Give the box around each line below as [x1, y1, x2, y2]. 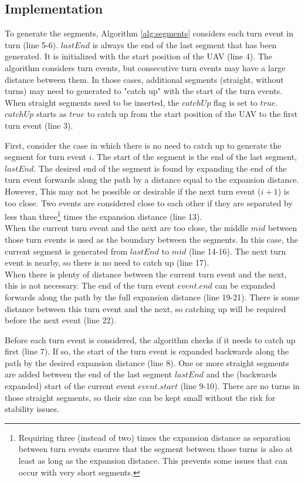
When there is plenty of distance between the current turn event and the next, [5, 267, 287, 280]
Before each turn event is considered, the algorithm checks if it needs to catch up [5, 333, 296, 346]
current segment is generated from [5, 245, 128, 257]
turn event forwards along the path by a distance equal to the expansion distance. [5, 173, 299, 186]
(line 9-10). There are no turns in [180, 380, 300, 392]
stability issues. [5, 403, 59, 415]
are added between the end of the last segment [5, 368, 172, 380]
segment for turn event [5, 150, 86, 163]
